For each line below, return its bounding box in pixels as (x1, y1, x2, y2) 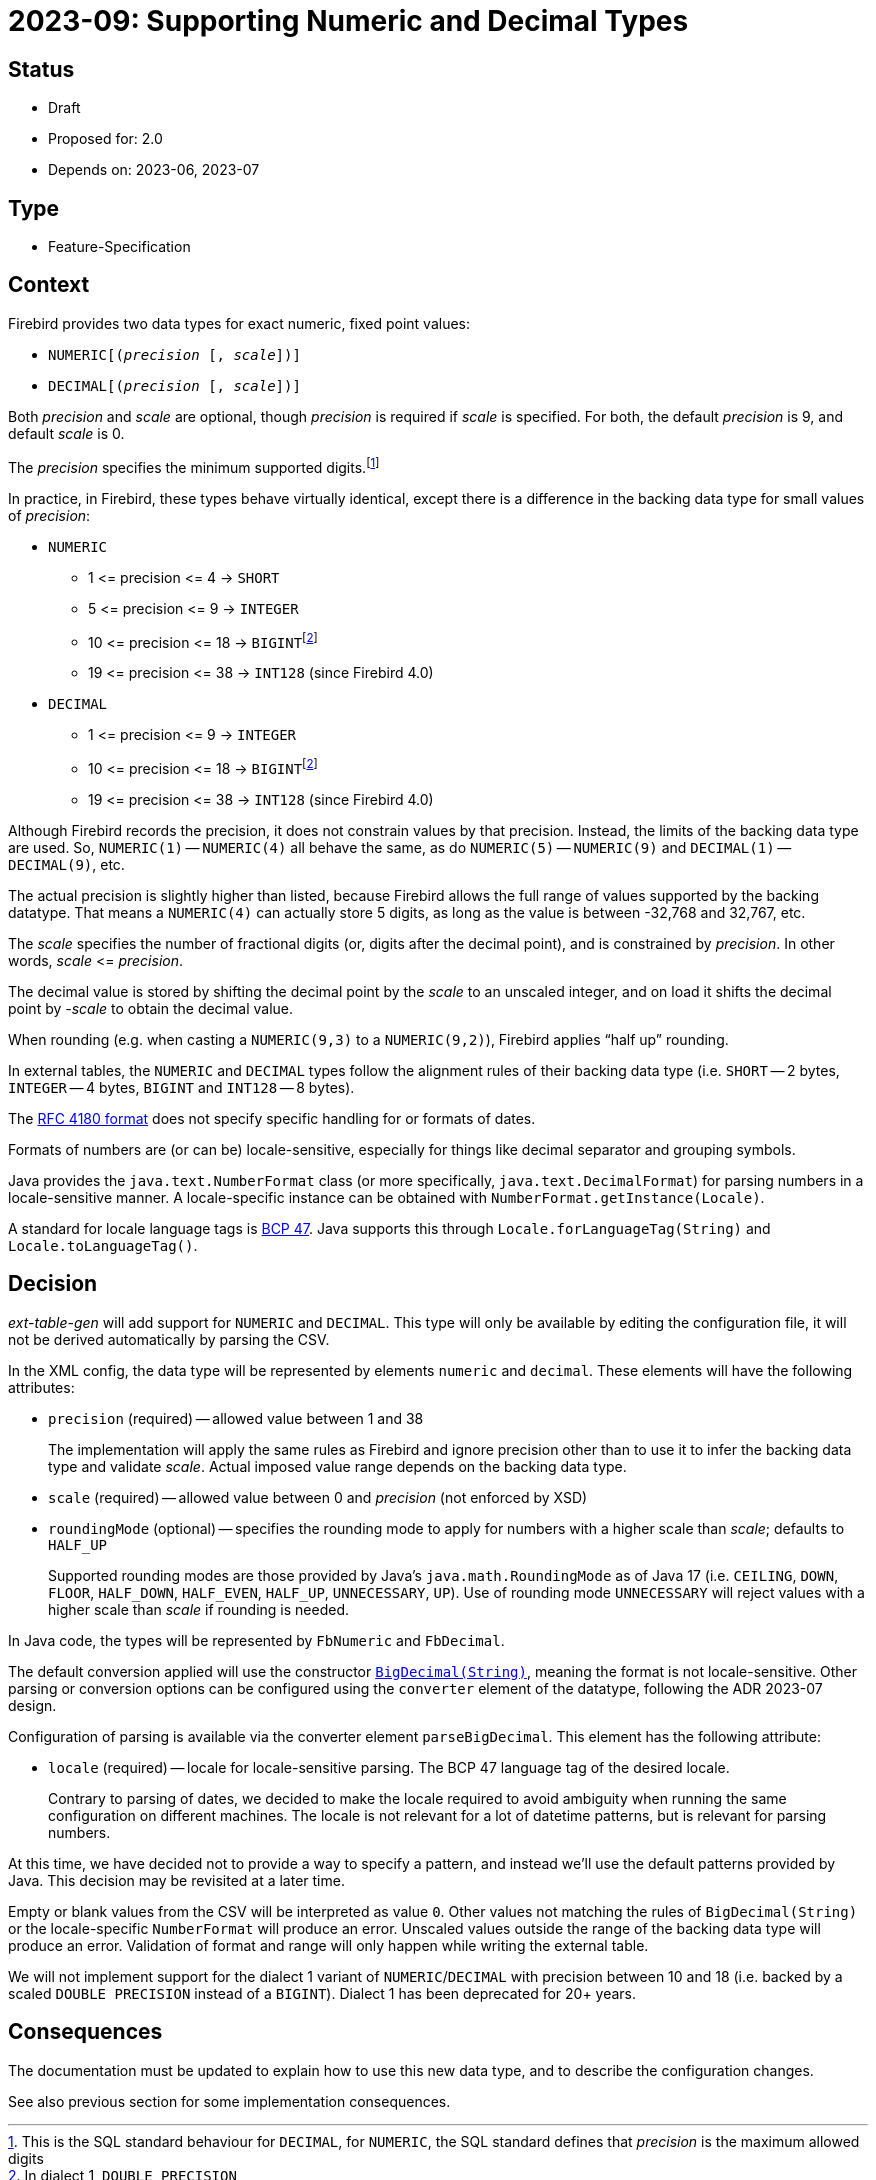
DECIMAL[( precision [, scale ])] (48, 377, 301, 394)
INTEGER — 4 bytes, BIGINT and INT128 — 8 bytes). (8, 1078, 355, 1096)
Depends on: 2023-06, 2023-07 (48, 161, 260, 179)
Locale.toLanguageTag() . (8, 1236, 198, 1254)
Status (8, 56, 75, 82)
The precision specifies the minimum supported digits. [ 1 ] (8, 455, 380, 476)
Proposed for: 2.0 (48, 130, 163, 148)
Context (8, 272, 90, 298)
